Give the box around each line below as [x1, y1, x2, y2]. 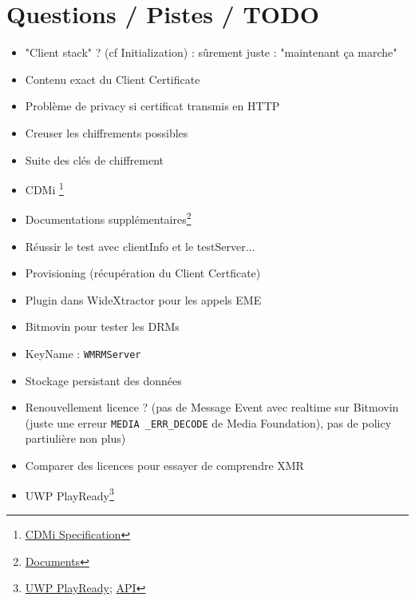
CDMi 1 [25, 179, 64, 197]
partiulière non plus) [25, 430, 126, 447]
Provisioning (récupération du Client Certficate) [25, 265, 261, 281]
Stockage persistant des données [25, 372, 182, 388]
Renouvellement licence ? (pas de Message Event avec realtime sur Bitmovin [25, 399, 399, 416]
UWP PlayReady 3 [25, 484, 114, 503]
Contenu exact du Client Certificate [25, 70, 200, 87]
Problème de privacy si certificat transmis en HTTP [25, 98, 280, 114]
